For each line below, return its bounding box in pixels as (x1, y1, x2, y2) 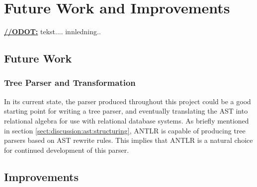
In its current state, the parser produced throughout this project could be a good (4, 96, 251, 106)
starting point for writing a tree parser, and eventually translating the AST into (4, 106, 248, 116)
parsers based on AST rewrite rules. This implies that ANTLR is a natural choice (4, 135, 253, 145)
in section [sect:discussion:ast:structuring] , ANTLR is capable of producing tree (4, 125, 246, 135)
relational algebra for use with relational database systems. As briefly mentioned (4, 115, 249, 125)
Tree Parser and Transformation (4, 76, 136, 89)
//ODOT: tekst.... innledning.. (4, 26, 101, 37)
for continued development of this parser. (4, 144, 129, 155)
